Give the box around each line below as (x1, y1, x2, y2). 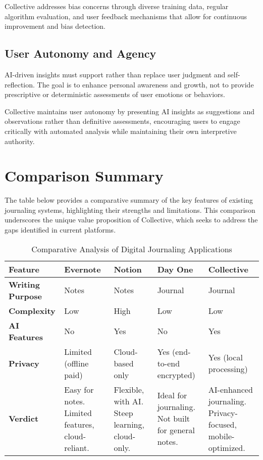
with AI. (114, 395, 144, 407)
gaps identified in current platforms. (5, 224, 116, 235)
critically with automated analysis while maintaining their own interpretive (5, 125, 237, 136)
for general (157, 424, 195, 436)
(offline (64, 357, 89, 369)
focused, (208, 418, 237, 430)
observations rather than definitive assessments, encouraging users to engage (5, 116, 240, 126)
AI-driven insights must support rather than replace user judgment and (5, 69, 226, 79)
